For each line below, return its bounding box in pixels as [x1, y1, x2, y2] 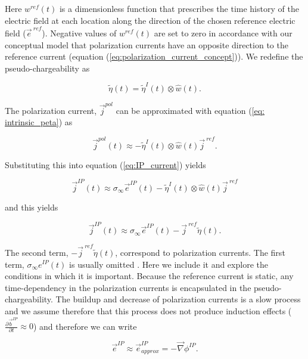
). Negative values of [42, 26, 117, 39]
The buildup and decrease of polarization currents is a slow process [55, 293, 301, 305]
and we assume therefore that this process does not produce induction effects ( [5, 304, 292, 317]
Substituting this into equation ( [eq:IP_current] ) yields [5, 158, 206, 171]
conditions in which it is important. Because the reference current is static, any [5, 270, 294, 282]
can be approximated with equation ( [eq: [116, 104, 265, 116]
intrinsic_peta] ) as [5, 116, 73, 128]
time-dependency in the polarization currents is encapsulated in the [5, 281, 251, 293]
